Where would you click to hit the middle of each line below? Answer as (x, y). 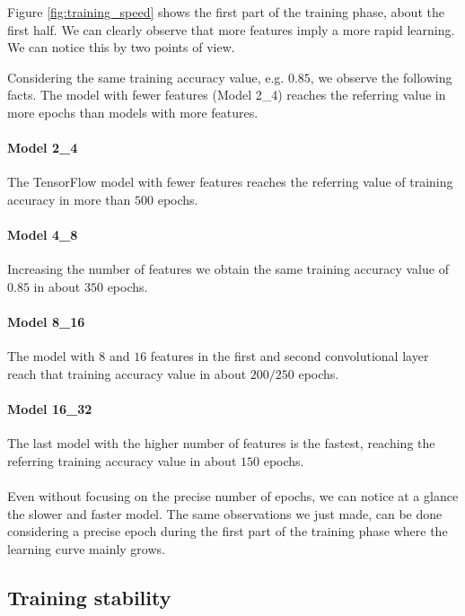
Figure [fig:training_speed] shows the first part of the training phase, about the (226, 12)
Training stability (89, 597)
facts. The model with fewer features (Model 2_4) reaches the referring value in (227, 95)
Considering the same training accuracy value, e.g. (146, 77)
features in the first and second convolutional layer (290, 356)
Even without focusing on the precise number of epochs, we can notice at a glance (233, 496)
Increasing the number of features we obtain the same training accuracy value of (228, 269)
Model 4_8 (43, 235)
